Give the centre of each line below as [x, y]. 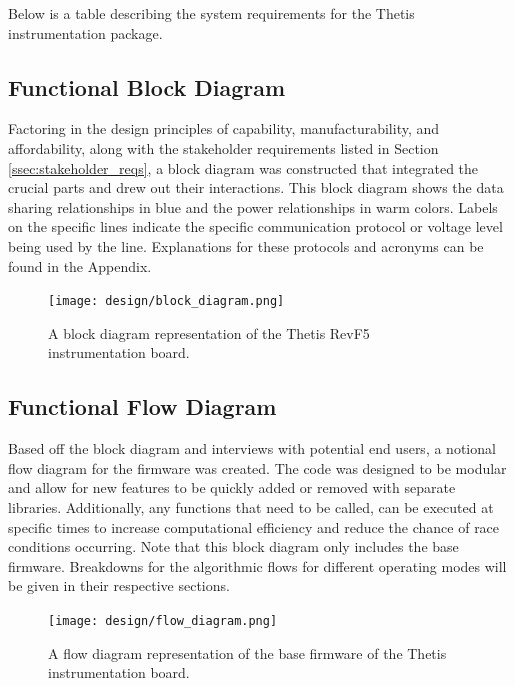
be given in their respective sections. [119, 585]
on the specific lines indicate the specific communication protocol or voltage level [255, 226]
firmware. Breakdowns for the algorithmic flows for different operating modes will [257, 565]
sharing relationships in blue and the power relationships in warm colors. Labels [253, 206]
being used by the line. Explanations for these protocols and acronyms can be [246, 245]
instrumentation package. [85, 32]
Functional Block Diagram [147, 86]
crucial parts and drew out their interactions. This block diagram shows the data [256, 187]
